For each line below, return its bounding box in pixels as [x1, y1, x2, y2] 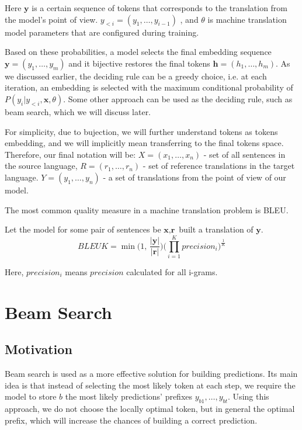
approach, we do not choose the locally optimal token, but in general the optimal [5, 403, 295, 414]
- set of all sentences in [203, 148, 286, 160]
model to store [5, 390, 57, 403]
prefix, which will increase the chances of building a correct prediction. [5, 414, 258, 426]
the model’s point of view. [5, 13, 98, 25]
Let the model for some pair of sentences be [5, 223, 161, 235]
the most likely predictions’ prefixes [65, 390, 193, 403]
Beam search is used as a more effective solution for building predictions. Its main [5, 367, 298, 380]
